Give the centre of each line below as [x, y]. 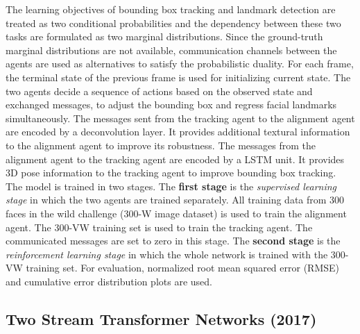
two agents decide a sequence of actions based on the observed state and [159, 91]
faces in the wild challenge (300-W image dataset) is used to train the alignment [176, 213]
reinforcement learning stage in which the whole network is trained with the [167, 254]
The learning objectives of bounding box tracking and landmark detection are [171, 9]
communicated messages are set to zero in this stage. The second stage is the [173, 241]
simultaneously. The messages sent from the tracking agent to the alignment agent [180, 118]
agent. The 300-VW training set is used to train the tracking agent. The [159, 227]
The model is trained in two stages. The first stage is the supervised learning [171, 186]
